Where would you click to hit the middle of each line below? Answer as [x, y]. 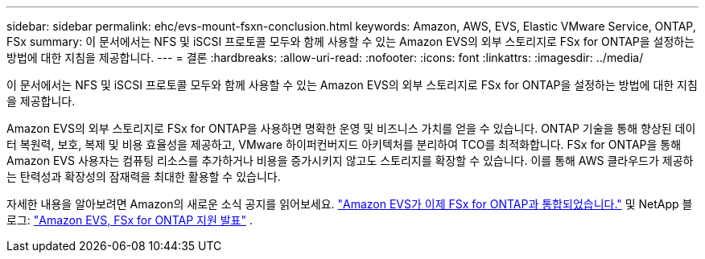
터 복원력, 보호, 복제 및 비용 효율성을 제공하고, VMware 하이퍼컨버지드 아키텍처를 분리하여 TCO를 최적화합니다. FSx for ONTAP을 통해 [344, 144]
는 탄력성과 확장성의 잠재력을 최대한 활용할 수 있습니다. [144, 177]
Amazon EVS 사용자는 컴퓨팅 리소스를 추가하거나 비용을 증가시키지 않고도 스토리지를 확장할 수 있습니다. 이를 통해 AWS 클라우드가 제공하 [350, 160]
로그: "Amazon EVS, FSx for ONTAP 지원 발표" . [130, 220]
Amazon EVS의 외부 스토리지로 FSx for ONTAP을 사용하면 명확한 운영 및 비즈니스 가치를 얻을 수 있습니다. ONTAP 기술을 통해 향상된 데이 [351, 128]
